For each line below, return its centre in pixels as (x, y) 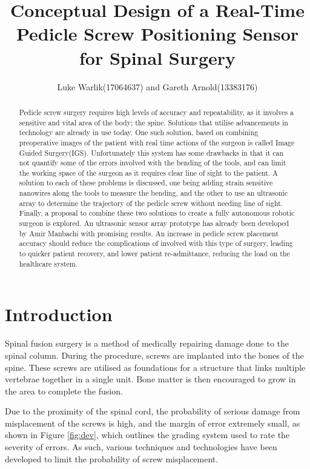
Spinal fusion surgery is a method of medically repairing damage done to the (147, 343)
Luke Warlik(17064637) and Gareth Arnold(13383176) (157, 86)
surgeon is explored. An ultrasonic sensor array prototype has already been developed (154, 223)
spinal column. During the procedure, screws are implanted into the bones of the (154, 355)
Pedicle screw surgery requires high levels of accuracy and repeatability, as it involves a (157, 112)
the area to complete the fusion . (64, 391)
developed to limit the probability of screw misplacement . (112, 458)
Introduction (59, 314)
